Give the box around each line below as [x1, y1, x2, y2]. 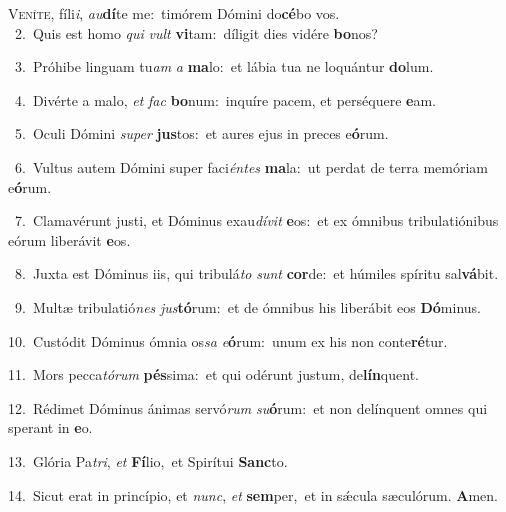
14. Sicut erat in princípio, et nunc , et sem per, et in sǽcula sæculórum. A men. [8, 484, 498, 505]
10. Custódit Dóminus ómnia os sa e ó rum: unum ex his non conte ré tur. [8, 330, 448, 351]
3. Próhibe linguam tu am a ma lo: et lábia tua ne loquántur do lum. [14, 56, 434, 77]
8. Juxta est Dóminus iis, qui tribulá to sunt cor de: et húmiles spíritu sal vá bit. [14, 263, 499, 284]
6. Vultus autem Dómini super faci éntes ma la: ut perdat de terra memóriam [14, 156, 488, 177]
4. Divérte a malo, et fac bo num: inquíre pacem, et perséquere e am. [14, 89, 437, 110]
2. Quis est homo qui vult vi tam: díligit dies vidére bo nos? [14, 22, 378, 43]
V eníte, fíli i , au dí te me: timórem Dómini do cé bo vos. [8, 3, 340, 23]
